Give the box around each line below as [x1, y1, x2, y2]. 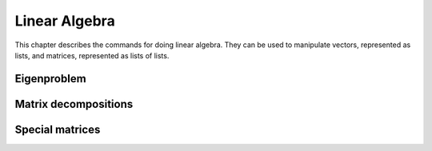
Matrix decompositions [14, 97, 134, 111]
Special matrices [14, 122, 101, 136]
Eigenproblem [14, 72, 87, 85]
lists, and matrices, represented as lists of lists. [14, 50, 170, 60]
